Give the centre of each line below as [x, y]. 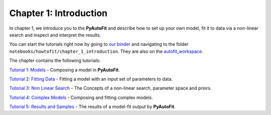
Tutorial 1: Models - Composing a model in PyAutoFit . [64, 70]
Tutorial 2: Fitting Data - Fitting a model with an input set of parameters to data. [91, 79]
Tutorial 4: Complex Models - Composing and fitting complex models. [81, 97]
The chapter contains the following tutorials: [55, 61]
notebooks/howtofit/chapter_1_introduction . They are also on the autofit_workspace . [106, 51]
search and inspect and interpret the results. [55, 35]
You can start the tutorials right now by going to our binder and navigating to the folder [99, 44]
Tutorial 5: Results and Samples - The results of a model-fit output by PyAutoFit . [92, 107]
